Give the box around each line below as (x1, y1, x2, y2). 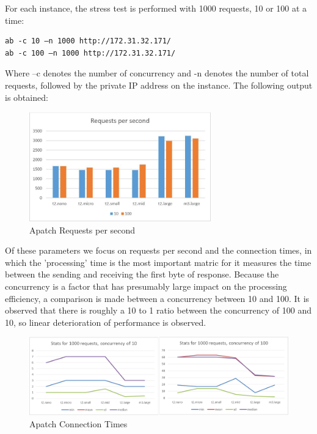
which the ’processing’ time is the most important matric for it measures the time (5, 256, 312, 268)
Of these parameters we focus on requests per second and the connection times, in (5, 244, 312, 257)
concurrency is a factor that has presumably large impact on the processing (5, 279, 287, 292)
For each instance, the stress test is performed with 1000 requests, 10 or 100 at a (5, 2, 307, 14)
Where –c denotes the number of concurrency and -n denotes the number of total (5, 67, 309, 79)
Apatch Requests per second (29, 223, 136, 236)
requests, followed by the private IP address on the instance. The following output (5, 78, 313, 91)
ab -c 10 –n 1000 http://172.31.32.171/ (5, 37, 172, 46)
